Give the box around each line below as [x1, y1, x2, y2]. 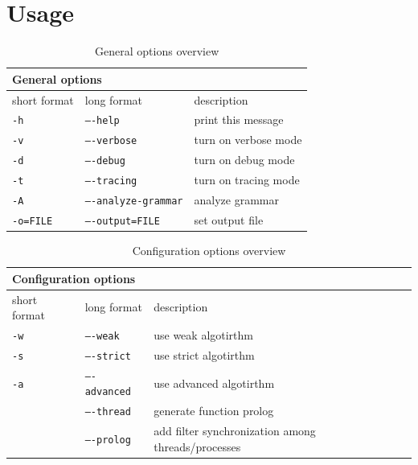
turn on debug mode [194, 151, 295, 168]
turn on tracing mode [194, 171, 300, 188]
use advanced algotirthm [154, 374, 275, 391]
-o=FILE [12, 215, 53, 227]
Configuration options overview [132, 242, 286, 259]
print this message [194, 111, 284, 128]
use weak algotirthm [154, 327, 253, 343]
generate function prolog [154, 402, 274, 419]
